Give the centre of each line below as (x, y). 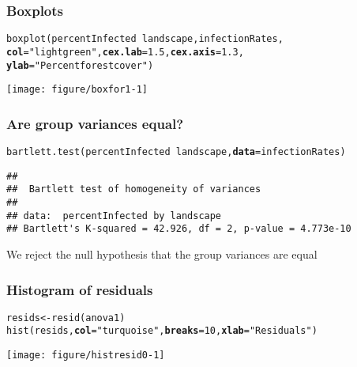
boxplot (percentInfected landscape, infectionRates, (145, 39)
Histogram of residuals (80, 289)
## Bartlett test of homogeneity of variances (134, 189)
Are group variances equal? (95, 123)
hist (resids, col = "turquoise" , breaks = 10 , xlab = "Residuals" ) (162, 331)
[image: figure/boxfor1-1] (77, 90)
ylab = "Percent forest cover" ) (80, 65)
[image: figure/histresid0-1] (86, 356)
